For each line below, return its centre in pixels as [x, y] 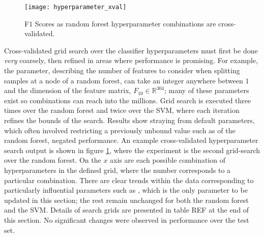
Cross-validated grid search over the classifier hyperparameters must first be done [131, 50]
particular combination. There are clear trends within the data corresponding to [129, 180]
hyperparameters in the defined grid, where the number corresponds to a [118, 170]
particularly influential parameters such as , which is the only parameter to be [126, 190]
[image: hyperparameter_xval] [76, 7]
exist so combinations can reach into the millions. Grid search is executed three [128, 100]
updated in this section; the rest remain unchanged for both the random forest [126, 200]
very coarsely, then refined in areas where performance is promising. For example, [131, 60]
